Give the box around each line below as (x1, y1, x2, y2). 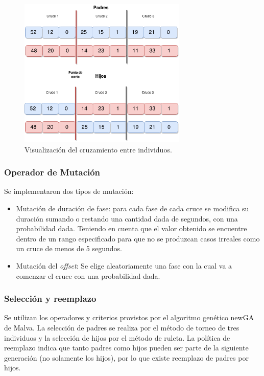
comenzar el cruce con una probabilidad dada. (16, 270, 160, 281)
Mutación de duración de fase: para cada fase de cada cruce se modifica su (16, 203, 249, 213)
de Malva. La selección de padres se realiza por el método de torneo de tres (4, 322, 239, 333)
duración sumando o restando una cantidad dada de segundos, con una (16, 213, 238, 224)
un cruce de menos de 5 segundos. (16, 243, 122, 254)
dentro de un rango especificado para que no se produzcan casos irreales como (16, 233, 260, 244)
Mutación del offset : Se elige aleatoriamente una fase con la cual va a (16, 260, 232, 271)
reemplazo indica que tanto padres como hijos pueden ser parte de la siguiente (4, 342, 249, 353)
